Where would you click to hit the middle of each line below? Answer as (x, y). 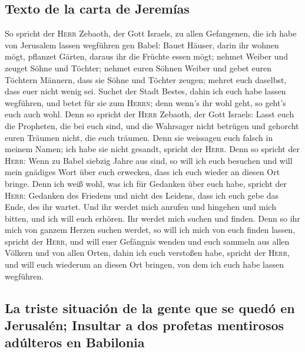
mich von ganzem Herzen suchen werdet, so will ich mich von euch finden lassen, (150, 230)
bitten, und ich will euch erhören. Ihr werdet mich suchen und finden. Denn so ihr (152, 218)
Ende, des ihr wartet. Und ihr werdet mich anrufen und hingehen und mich (140, 207)
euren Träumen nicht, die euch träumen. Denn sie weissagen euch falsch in (139, 137)
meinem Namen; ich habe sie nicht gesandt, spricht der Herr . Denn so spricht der (152, 149)
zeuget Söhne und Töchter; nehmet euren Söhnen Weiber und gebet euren (138, 68)
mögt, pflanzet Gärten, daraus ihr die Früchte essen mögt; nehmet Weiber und (147, 56)
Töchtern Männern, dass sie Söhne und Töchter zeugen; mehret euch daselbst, (146, 79)
